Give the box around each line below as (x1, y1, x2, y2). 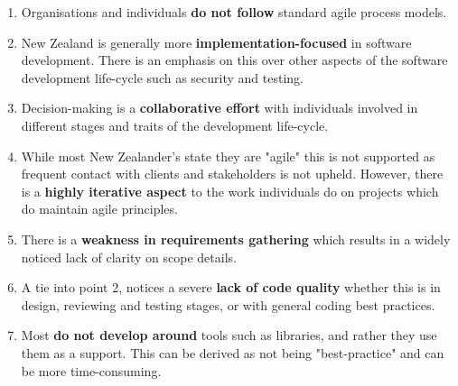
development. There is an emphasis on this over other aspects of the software (21, 51, 448, 69)
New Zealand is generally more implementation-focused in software (21, 32, 412, 51)
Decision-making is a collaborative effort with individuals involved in (21, 98, 418, 117)
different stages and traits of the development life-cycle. (21, 115, 329, 134)
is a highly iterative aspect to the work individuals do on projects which (21, 181, 439, 200)
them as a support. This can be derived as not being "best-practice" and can (21, 343, 444, 362)
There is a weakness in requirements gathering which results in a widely (21, 229, 451, 248)
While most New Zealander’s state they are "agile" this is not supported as (21, 146, 435, 165)
